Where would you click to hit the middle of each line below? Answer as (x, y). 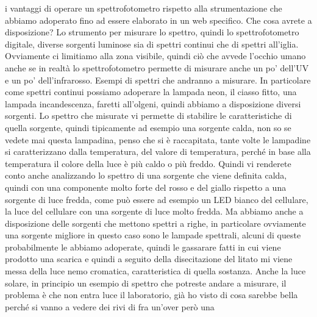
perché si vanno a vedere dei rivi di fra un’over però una (110, 306)
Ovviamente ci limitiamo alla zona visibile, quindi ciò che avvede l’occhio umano (155, 56)
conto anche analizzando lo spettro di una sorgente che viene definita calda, (146, 175)
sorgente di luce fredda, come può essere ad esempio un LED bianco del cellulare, (157, 199)
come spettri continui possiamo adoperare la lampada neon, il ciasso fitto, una (151, 92)
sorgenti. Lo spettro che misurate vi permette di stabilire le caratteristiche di (148, 116)
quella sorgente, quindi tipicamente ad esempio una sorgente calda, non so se (148, 127)
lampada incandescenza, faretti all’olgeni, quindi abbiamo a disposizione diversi (153, 103)
